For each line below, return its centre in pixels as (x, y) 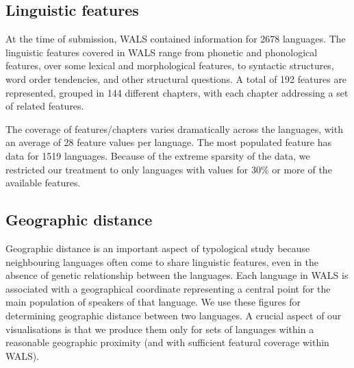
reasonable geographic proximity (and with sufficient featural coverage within (167, 342)
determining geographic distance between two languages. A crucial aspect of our (174, 315)
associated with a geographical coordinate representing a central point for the (168, 288)
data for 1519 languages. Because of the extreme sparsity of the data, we (158, 155)
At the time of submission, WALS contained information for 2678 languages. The (176, 39)
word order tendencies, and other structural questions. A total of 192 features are (176, 78)
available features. (43, 183)
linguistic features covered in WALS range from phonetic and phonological (162, 52)
